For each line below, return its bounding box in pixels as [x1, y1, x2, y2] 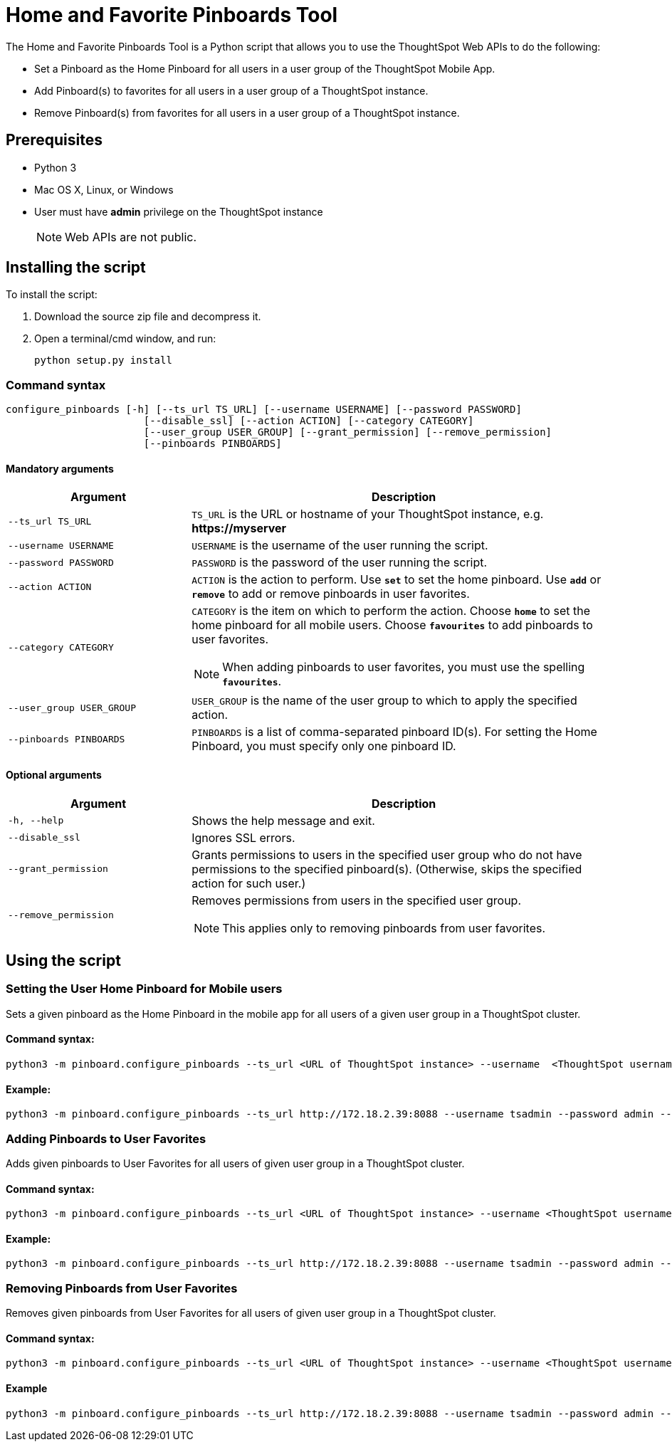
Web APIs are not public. [65, 229, 197, 244]
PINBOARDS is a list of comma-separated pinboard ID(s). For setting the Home [191, 725, 597, 740]
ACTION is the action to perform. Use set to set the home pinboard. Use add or [191, 572, 602, 587]
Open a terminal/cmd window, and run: [34, 332, 216, 345]
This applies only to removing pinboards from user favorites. [222, 920, 546, 935]
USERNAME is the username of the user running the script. [191, 538, 488, 553]
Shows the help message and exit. [191, 813, 375, 828]
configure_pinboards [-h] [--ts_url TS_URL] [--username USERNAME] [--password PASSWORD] [6, 404, 522, 416]
